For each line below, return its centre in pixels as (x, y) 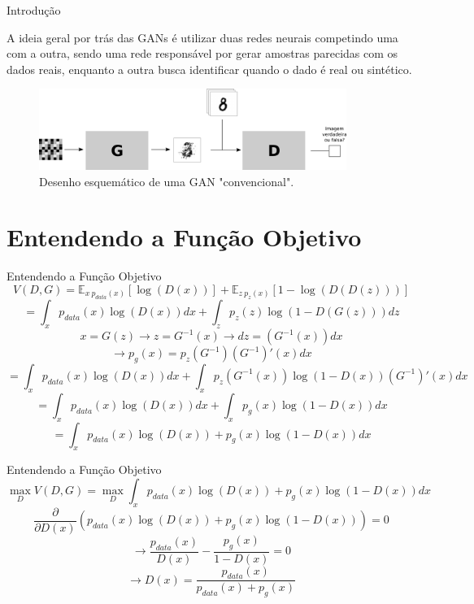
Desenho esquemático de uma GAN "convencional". (167, 181)
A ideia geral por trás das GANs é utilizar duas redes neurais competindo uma (202, 37)
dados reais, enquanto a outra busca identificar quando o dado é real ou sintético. (209, 69)
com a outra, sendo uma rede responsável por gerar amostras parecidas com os (202, 53)
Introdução (34, 10)
